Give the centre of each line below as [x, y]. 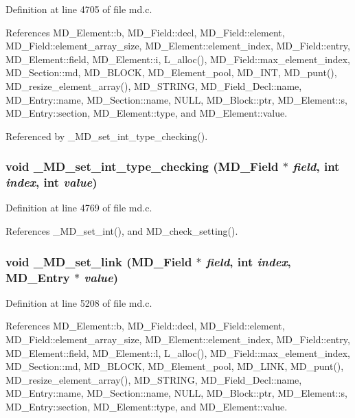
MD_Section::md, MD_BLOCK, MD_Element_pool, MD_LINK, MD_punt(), [175, 366]
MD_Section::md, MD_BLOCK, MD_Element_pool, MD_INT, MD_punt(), [171, 72]
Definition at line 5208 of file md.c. [79, 302]
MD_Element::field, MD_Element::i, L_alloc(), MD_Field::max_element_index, [178, 59]
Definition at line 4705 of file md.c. [79, 9]
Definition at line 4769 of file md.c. [79, 208]
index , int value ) [51, 182]
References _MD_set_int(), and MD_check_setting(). [122, 231]
